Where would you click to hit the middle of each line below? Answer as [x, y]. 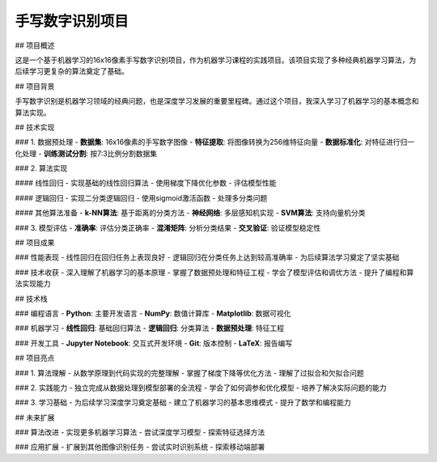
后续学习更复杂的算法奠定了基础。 [72, 71]
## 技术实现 [35, 127]
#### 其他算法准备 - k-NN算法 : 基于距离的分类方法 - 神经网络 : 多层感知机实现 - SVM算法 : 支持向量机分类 [190, 213]
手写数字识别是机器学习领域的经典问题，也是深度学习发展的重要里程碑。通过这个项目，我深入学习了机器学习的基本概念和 [217, 101]
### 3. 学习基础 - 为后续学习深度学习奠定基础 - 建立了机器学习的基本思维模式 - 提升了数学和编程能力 [183, 403]
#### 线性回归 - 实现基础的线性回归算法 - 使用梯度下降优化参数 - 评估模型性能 [146, 183]
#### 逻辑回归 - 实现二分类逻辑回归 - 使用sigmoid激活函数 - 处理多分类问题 [141, 197]
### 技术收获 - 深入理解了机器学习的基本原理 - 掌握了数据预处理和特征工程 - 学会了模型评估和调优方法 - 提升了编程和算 [214, 272]
